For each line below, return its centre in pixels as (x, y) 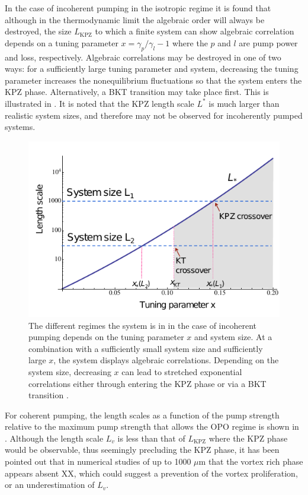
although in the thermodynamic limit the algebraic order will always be (135, 19)
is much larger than (244, 103)
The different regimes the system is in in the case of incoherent (143, 325)
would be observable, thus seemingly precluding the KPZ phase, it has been (142, 450)
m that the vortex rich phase (251, 461)
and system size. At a (233, 337)
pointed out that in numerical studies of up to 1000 (98, 461)
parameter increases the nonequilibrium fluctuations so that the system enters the (153, 80)
